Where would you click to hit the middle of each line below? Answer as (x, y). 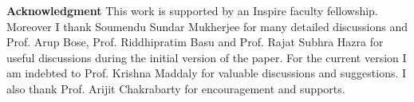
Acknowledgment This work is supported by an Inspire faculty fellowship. (192, 10)
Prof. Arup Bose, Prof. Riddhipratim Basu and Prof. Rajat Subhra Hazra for (195, 42)
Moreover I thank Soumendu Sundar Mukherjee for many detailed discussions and (207, 26)
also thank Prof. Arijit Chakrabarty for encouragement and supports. (176, 88)
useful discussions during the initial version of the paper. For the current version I (207, 57)
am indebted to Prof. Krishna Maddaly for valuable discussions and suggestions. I (207, 73)
